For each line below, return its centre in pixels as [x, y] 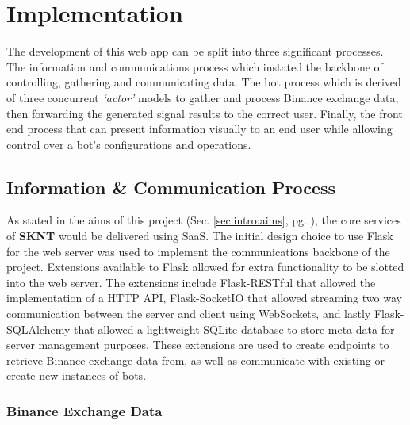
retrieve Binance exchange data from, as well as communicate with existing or [195, 360]
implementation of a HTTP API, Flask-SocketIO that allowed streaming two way [204, 298]
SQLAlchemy [38, 329]
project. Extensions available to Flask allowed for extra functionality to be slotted [205, 267]
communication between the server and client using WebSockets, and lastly [189, 314]
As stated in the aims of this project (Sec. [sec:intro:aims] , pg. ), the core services [204, 220]
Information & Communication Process [171, 187]
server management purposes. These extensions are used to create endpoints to [198, 345]
